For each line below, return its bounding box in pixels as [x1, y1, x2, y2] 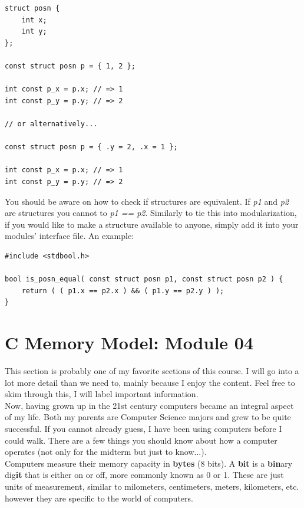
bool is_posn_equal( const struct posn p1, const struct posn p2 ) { [5, 275, 283, 284]
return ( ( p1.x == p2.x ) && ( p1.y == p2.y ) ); [21, 286, 224, 295]
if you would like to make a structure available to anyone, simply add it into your [5, 218, 299, 230]
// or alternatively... [5, 119, 98, 128]
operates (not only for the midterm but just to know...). [5, 445, 207, 458]
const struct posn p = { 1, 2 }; [5, 61, 136, 70]
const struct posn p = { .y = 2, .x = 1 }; [5, 143, 178, 152]
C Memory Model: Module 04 [5, 330, 254, 355]
